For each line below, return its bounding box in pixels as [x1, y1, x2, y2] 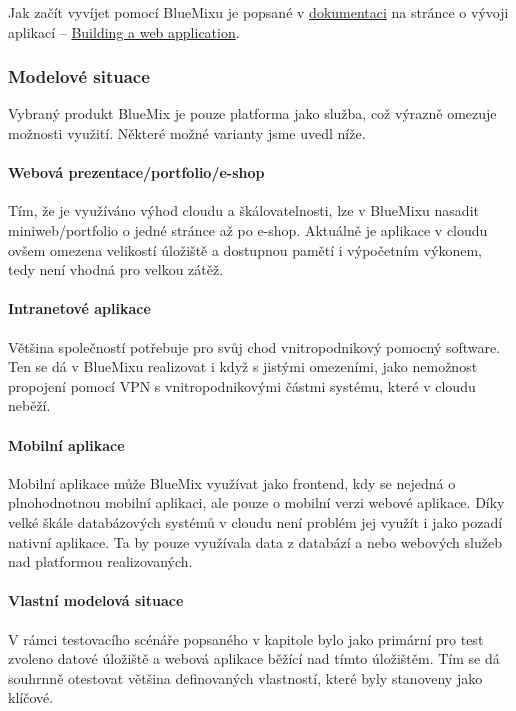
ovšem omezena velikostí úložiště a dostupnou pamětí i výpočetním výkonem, [8, 239, 482, 260]
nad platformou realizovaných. [8, 551, 193, 572]
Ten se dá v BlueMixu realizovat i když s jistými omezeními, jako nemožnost [8, 356, 478, 377]
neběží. [8, 395, 51, 416]
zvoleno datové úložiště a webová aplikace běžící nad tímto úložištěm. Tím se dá [8, 648, 500, 669]
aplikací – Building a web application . [8, 21, 240, 42]
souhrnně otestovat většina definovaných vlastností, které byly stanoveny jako [8, 667, 483, 688]
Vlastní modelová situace [8, 590, 184, 611]
